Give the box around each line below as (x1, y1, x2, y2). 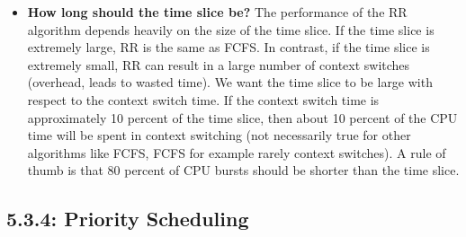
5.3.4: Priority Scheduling (6, 205, 249, 233)
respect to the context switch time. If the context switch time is (27, 90, 380, 109)
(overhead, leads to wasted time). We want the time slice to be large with (27, 73, 433, 92)
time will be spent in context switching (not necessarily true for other (27, 126, 411, 145)
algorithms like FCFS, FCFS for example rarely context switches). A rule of (27, 143, 446, 162)
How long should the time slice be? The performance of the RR (27, 3, 408, 21)
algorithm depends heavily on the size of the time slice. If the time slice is (27, 20, 435, 39)
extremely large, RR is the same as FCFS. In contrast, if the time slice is (27, 38, 430, 57)
